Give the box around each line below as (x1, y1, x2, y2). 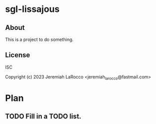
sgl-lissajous (5, 3, 60, 15)
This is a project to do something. (5, 36, 74, 42)
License (5, 51, 30, 59)
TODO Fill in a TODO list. (5, 112, 81, 121)
